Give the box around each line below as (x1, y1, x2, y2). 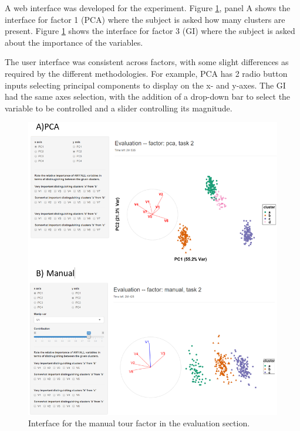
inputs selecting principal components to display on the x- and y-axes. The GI (5, 79, 286, 91)
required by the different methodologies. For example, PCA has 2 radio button (5, 67, 288, 79)
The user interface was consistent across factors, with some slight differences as (5, 56, 289, 68)
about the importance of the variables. (5, 36, 143, 48)
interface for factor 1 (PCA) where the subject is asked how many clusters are (5, 13, 285, 25)
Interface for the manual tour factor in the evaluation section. (28, 417, 250, 429)
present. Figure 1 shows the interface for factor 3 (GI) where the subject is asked (5, 25, 295, 37)
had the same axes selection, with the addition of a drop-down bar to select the (5, 90, 291, 103)
